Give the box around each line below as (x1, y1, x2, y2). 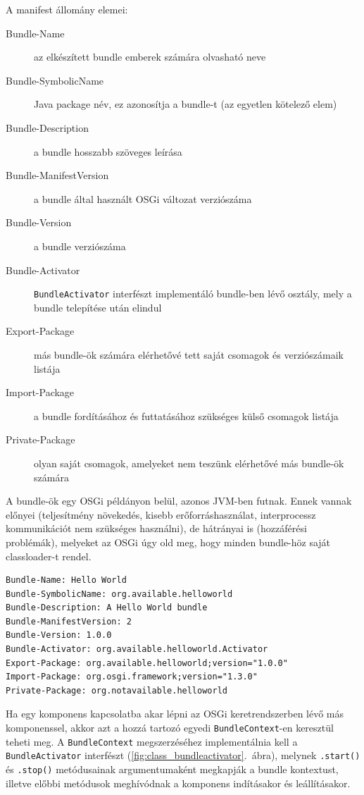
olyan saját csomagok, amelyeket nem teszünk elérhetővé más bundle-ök (34, 455, 344, 470)
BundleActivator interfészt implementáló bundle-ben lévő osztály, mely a (34, 286, 352, 301)
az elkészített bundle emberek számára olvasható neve (34, 49, 266, 64)
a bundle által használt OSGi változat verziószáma (34, 191, 252, 206)
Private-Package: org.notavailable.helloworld (6, 685, 227, 696)
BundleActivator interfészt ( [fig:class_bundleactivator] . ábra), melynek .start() (6, 748, 360, 763)
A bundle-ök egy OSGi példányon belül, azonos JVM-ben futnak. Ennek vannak (6, 493, 352, 508)
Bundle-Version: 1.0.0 (6, 630, 112, 641)
